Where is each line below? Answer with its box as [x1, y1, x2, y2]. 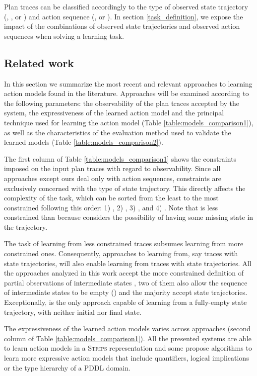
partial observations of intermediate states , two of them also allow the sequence [4, 277, 248, 287]
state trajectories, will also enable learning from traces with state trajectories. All [4, 258, 252, 268]
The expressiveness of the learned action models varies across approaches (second [4, 323, 251, 334]
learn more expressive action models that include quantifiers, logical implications [4, 353, 249, 363]
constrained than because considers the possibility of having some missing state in [4, 212, 254, 222]
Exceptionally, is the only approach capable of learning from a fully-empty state [4, 297, 247, 307]
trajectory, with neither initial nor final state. [4, 306, 142, 317]
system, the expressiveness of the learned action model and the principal [4, 107, 224, 118]
